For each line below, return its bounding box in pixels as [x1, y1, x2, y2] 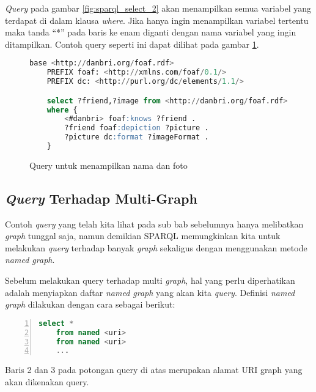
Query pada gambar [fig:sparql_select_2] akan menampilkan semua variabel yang [5, 2, 311, 14]
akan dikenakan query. [5, 375, 89, 388]
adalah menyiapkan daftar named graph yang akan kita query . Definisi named [5, 286, 295, 298]
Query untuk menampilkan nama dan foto [29, 158, 188, 171]
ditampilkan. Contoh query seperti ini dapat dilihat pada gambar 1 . [5, 37, 259, 50]
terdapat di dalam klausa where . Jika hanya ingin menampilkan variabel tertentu [5, 13, 309, 26]
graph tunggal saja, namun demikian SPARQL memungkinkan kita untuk [5, 229, 281, 242]
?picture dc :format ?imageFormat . [64, 133, 209, 142]
